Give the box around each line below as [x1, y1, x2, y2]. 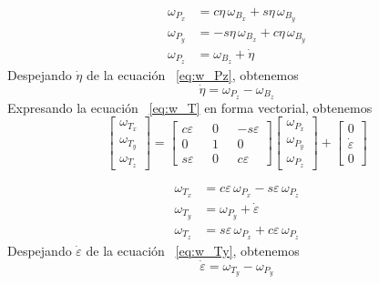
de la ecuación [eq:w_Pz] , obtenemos [86, 65, 299, 84]
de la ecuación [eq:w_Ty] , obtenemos [86, 240, 300, 259]
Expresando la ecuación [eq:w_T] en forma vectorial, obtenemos [7, 97, 373, 117]
